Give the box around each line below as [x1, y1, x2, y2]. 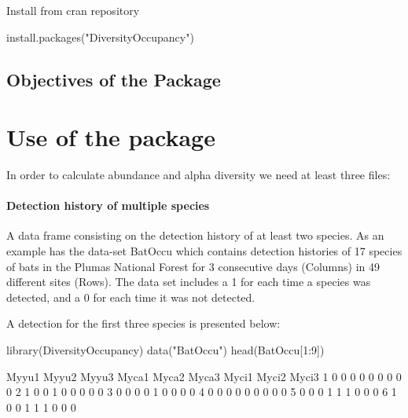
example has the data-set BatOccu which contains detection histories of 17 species [6, 243, 402, 259]
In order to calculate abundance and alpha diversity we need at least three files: [6, 167, 391, 183]
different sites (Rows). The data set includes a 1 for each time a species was [6, 273, 371, 290]
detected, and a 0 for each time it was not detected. [6, 288, 255, 305]
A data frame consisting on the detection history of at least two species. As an [6, 227, 384, 244]
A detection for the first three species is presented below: [6, 315, 281, 332]
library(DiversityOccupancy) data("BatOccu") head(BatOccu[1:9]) [6, 342, 325, 358]
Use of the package [6, 121, 215, 153]
